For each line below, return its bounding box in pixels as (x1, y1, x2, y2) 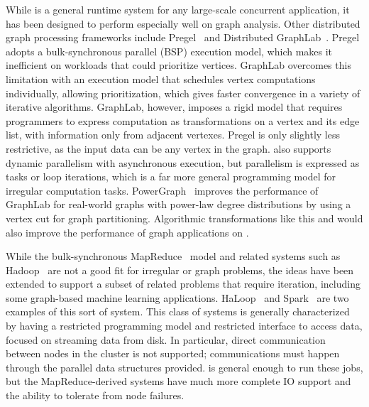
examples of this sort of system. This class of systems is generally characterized (6, 304, 350, 319)
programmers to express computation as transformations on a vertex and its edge (6, 113, 360, 128)
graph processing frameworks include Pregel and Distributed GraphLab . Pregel (6, 30, 360, 45)
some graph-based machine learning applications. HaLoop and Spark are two (6, 290, 349, 305)
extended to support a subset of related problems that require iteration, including (6, 276, 360, 291)
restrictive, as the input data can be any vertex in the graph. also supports (6, 141, 331, 156)
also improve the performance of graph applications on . (6, 224, 249, 239)
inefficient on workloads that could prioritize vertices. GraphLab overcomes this (6, 58, 351, 72)
